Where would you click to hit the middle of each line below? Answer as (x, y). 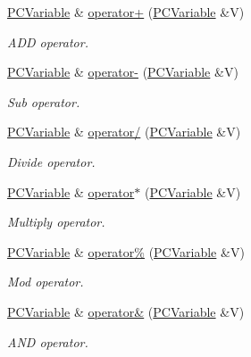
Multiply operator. (56, 222)
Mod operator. (46, 282)
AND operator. (48, 341)
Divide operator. (51, 161)
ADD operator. (48, 42)
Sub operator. (44, 101)
